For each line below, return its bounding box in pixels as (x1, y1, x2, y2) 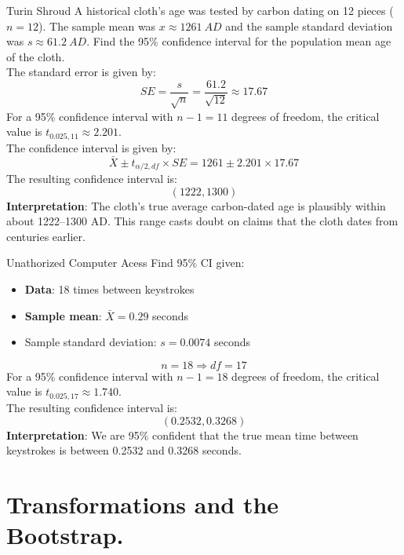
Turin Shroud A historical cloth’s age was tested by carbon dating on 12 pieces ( (6, 2, 394, 18)
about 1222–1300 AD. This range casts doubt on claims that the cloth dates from (6, 213, 399, 229)
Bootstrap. (6, 519, 124, 551)
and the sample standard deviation (225, 17, 393, 34)
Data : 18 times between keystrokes (24, 281, 195, 298)
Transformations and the (6, 487, 279, 520)
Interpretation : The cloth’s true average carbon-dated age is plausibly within (6, 197, 386, 214)
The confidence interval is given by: (6, 139, 177, 155)
